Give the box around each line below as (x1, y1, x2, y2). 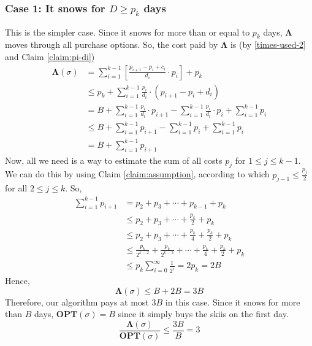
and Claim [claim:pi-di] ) (5, 50, 95, 63)
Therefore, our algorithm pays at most (5, 295, 149, 308)
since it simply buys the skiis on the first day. (118, 307, 289, 320)
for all (5, 182, 28, 194)
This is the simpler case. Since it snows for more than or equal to (5, 25, 250, 38)
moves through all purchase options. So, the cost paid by (5, 38, 218, 51)
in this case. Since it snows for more (165, 295, 300, 308)
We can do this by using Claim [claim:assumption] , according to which (5, 167, 270, 180)
